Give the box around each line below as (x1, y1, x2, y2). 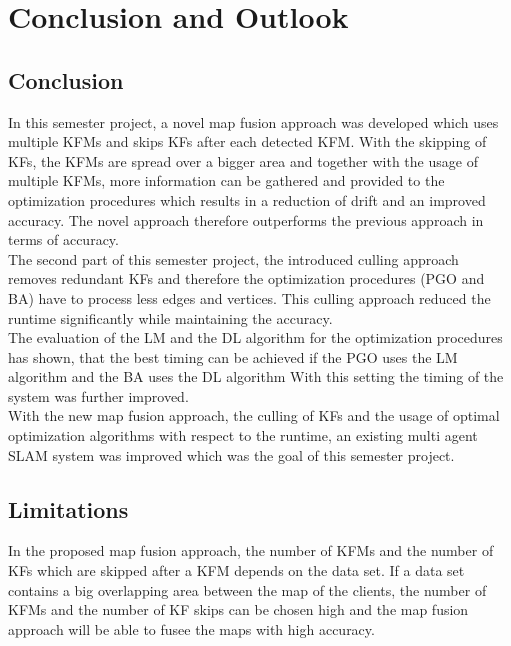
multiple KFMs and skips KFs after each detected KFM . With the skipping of (8, 131, 487, 152)
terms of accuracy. (8, 229, 119, 250)
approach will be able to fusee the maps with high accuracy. (8, 618, 375, 639)
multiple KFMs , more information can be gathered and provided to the (8, 170, 445, 191)
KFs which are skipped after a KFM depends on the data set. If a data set (8, 560, 465, 581)
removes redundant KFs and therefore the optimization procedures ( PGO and (8, 268, 485, 289)
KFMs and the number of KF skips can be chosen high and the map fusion (8, 599, 469, 620)
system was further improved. (8, 385, 189, 406)
